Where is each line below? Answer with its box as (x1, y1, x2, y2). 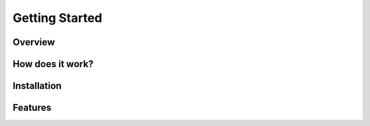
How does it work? (12, 58, 94, 70)
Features (12, 102, 51, 114)
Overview (12, 36, 56, 48)
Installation (12, 80, 62, 92)
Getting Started (12, 10, 103, 25)
